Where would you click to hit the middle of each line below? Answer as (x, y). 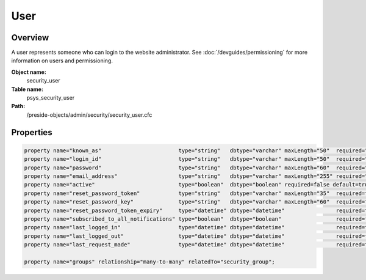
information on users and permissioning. (62, 61)
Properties (32, 132)
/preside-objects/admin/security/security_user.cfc (89, 115)
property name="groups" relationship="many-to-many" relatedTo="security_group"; (150, 262)
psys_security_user (51, 98)
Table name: (27, 89)
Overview (30, 38)
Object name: (29, 72)
